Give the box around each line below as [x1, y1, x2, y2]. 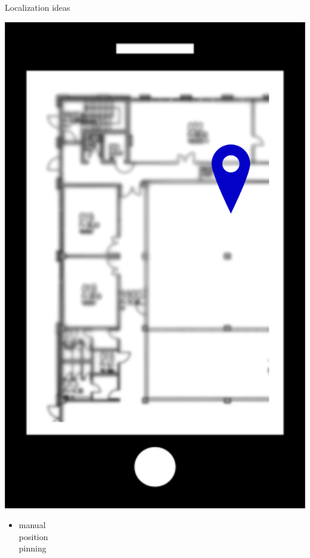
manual [18, 519, 46, 531]
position [18, 530, 48, 542]
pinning [18, 542, 46, 554]
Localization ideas [5, 1, 70, 13]
